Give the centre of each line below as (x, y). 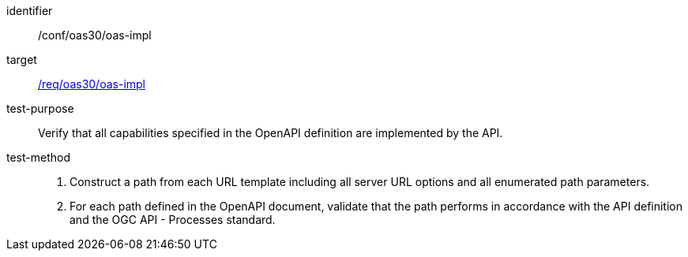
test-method (38, 157)
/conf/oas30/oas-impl (95, 35)
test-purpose (40, 108)
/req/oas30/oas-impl (92, 84)
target (22, 60)
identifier (30, 11)
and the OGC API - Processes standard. (173, 220)
